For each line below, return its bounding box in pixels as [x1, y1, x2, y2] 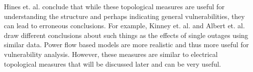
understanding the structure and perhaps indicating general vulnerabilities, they [4, 11, 245, 21]
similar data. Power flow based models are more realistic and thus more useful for [4, 39, 249, 50]
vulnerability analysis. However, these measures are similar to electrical [4, 49, 218, 59]
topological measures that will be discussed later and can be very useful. [4, 58, 221, 69]
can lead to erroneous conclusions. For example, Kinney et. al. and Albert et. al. [4, 20, 245, 31]
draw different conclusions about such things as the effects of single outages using [4, 30, 249, 40]
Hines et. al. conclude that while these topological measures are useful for [4, 1, 225, 11]
